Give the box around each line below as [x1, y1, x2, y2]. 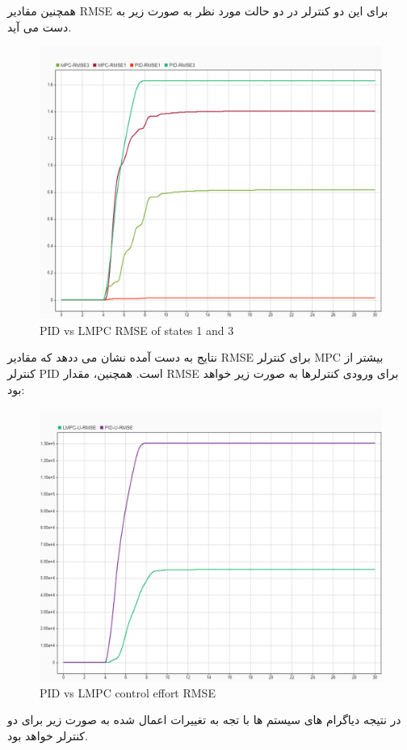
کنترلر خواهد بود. [7, 727, 88, 744]
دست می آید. [7, 18, 72, 35]
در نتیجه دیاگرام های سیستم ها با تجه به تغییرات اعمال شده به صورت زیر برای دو [7, 711, 401, 728]
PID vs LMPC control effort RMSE [40, 684, 216, 701]
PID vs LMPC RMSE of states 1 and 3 [40, 321, 234, 338]
